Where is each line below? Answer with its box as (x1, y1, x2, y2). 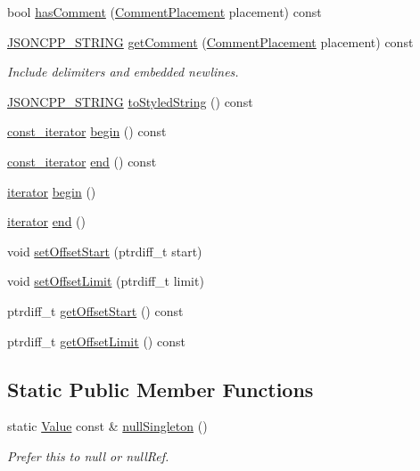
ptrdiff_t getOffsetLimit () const (7, 331, 185, 350)
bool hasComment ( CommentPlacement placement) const (7, 3, 322, 20)
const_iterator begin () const (7, 122, 167, 141)
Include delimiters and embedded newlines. (7, 62, 239, 81)
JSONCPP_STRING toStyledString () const (7, 92, 253, 110)
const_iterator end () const (7, 151, 157, 170)
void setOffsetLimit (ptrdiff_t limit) (7, 272, 204, 290)
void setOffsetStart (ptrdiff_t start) (7, 241, 202, 260)
